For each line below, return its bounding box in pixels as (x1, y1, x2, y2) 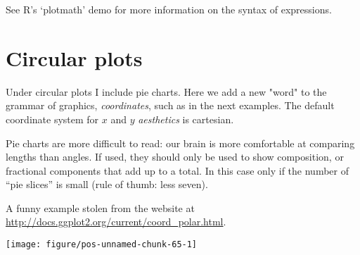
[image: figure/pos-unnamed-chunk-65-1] (6, 240, 198, 250)
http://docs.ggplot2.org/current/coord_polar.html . (6, 214, 226, 229)
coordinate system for (6, 111, 99, 126)
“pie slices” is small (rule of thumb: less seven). (6, 177, 208, 192)
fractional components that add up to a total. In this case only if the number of (6, 163, 349, 178)
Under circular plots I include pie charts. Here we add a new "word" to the (6, 84, 327, 99)
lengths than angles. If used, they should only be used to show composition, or (6, 149, 344, 164)
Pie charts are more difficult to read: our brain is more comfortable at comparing (6, 135, 355, 150)
